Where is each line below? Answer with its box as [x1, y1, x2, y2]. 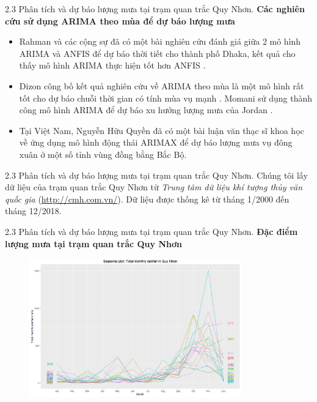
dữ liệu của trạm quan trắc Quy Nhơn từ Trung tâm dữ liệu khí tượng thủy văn [5, 181, 303, 193]
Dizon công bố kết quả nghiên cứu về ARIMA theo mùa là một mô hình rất [19, 79, 304, 92]
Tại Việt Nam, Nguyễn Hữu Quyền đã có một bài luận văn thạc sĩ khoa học [19, 124, 304, 136]
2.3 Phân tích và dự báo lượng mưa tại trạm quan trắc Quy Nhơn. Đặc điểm [5, 225, 298, 237]
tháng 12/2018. [5, 204, 62, 217]
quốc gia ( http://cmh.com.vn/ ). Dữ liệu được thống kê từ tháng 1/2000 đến [5, 192, 290, 205]
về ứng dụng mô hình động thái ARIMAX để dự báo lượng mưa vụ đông [19, 136, 293, 149]
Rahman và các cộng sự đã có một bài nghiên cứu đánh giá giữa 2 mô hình [19, 35, 301, 48]
